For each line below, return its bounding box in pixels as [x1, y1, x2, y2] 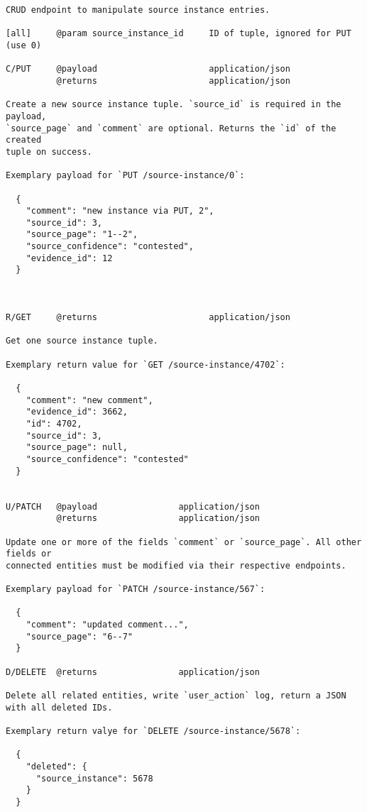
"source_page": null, [26, 442, 128, 453]
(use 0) [6, 40, 42, 50]
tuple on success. [6, 146, 92, 157]
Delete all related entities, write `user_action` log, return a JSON [6, 691, 346, 701]
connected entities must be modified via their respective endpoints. [6, 560, 346, 571]
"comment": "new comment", [26, 395, 153, 405]
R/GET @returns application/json [6, 312, 290, 323]
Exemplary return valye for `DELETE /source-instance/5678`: [6, 726, 301, 737]
